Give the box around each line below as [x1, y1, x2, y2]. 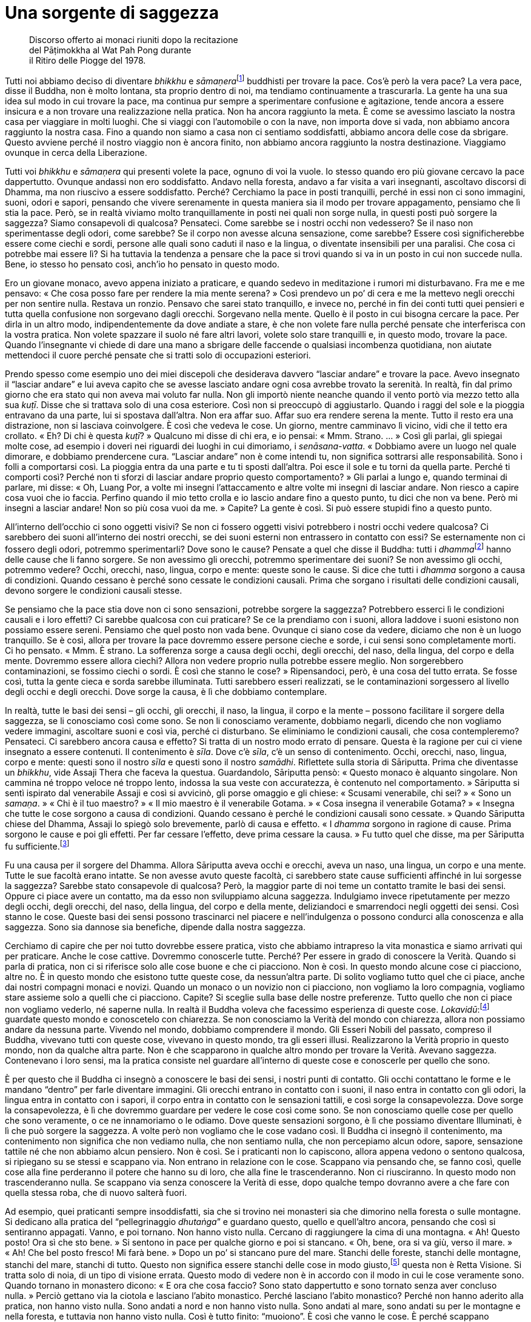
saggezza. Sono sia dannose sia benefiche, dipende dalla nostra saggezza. [5, 921, 306, 932]
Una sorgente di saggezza [5, 2, 219, 23]
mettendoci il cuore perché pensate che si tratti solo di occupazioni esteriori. [5, 350, 311, 361]
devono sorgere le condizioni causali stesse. [5, 585, 182, 596]
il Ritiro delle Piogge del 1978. [29, 55, 146, 65]
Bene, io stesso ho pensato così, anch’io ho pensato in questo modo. [5, 259, 279, 270]
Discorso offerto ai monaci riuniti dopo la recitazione [29, 34, 238, 45]
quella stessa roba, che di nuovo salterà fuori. [5, 1187, 187, 1198]
